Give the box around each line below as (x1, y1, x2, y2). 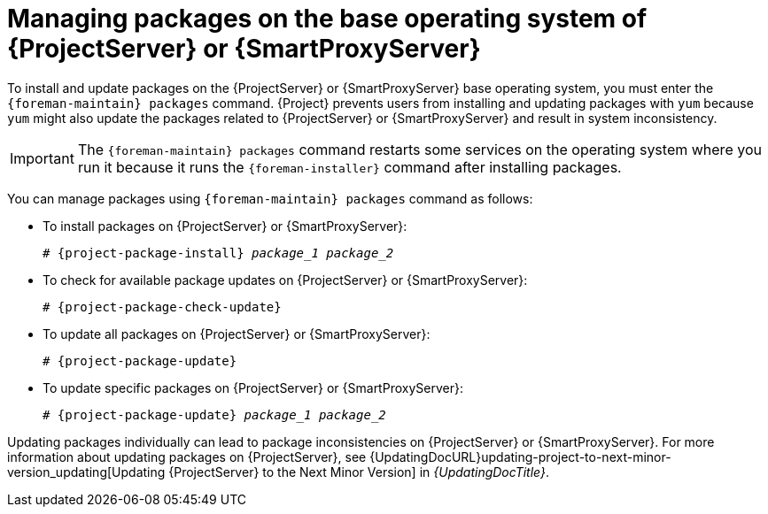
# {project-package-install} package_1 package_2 (43, 245, 394, 260)
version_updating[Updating (7, 464, 166, 479)
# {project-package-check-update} (43, 299, 282, 314)
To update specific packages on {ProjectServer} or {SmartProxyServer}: (43, 380, 463, 395)
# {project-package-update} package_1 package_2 (43, 407, 386, 422)
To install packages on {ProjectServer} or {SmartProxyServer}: (43, 218, 407, 234)
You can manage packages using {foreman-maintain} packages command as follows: (7, 190, 533, 206)
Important (10, 149, 74, 167)
